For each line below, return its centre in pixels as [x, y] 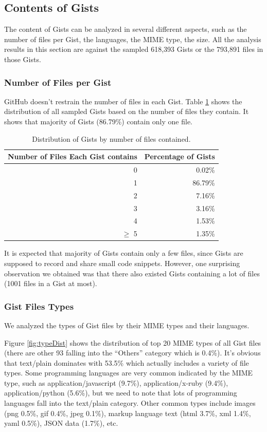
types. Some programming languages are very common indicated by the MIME [129, 373]
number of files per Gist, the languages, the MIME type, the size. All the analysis [133, 39]
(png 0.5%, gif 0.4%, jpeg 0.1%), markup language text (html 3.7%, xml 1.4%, [128, 413]
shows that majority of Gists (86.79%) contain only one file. [99, 121]
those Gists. [23, 59]
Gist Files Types [39, 306]
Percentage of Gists [180, 156]
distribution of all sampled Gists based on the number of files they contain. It [127, 111]
